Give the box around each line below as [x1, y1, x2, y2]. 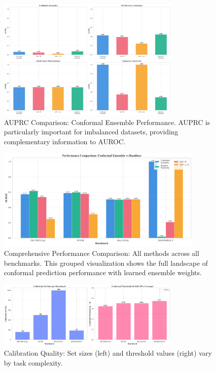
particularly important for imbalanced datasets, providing [4, 126, 179, 137]
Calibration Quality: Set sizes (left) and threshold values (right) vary [4, 347, 212, 358]
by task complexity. [4, 357, 63, 368]
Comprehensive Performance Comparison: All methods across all [4, 248, 199, 258]
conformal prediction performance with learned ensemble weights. [4, 267, 202, 278]
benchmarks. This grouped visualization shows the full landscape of [4, 257, 208, 268]
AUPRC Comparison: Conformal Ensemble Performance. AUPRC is [4, 117, 210, 127]
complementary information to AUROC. [4, 136, 126, 146]
